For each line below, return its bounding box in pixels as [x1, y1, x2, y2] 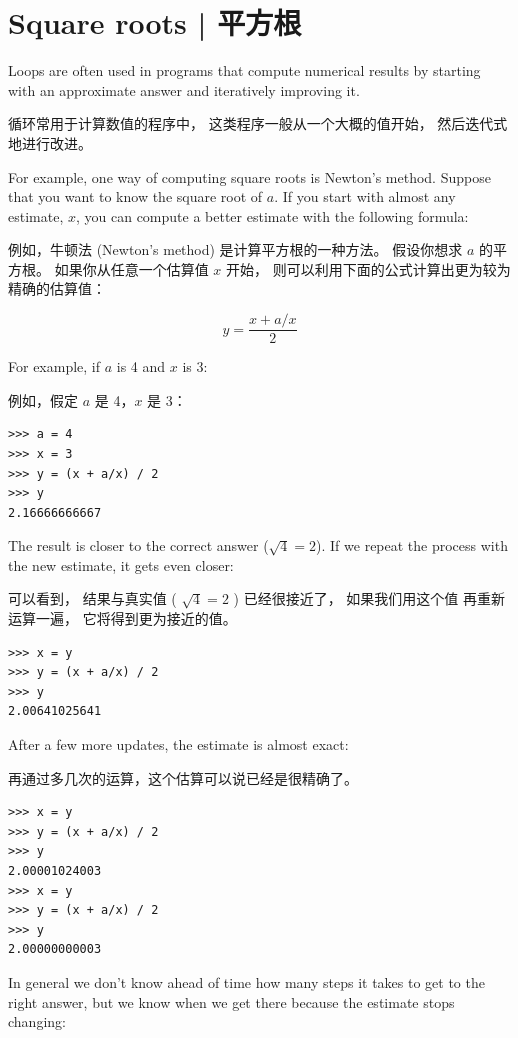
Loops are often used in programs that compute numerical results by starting [8, 60, 481, 81]
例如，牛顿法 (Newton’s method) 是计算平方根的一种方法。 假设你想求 [8, 239, 463, 260]
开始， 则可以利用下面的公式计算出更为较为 [226, 258, 511, 279]
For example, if [8, 356, 101, 377]
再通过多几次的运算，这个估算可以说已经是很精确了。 [8, 767, 358, 788]
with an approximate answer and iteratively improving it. [8, 79, 360, 100]
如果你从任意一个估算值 [54, 258, 209, 279]
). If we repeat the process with [316, 535, 508, 556]
